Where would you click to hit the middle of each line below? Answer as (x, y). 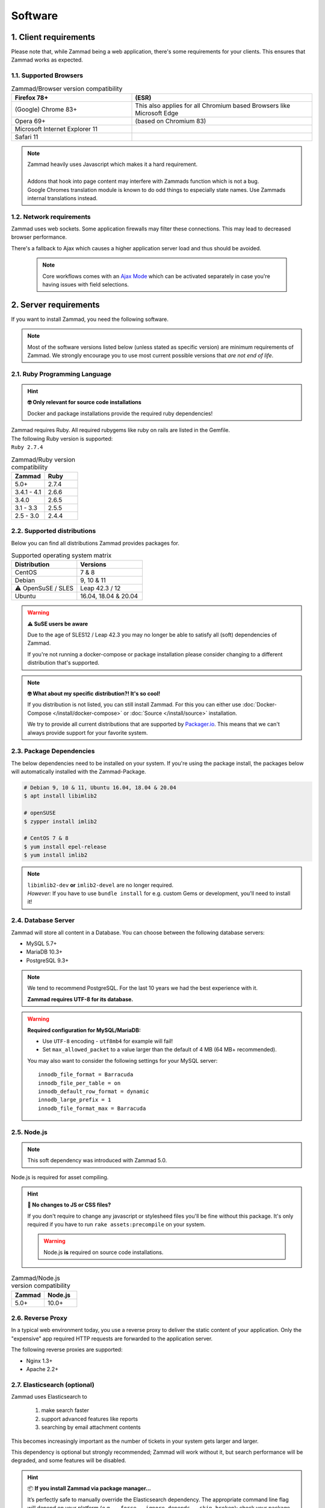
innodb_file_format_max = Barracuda (92, 1108)
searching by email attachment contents (91, 1427)
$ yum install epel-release (65, 847)
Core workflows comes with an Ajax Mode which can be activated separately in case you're (156, 276)
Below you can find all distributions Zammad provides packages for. (95, 543)
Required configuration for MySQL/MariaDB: (84, 1030)
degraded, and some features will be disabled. (69, 1460)
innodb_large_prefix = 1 (75, 1100)
